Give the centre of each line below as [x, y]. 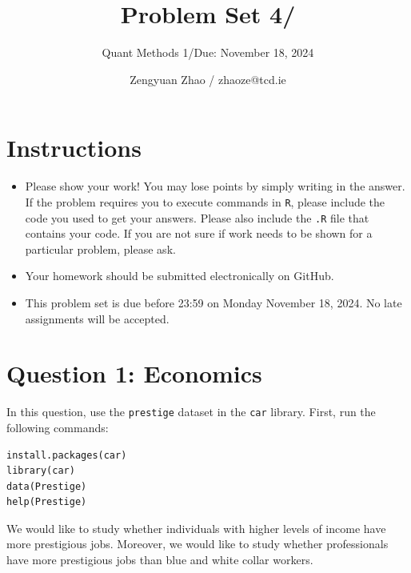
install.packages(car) [67, 455]
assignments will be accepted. [97, 318]
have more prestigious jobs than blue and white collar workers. [160, 560]
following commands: [58, 427]
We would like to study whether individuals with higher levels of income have [196, 528]
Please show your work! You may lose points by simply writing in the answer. [215, 186]
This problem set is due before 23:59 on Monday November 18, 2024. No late [213, 302]
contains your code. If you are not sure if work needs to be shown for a [199, 233]
